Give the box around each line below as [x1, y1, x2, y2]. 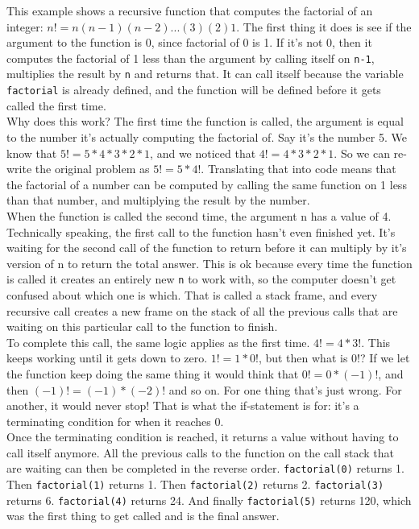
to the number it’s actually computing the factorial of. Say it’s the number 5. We [6, 128, 407, 145]
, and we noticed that [150, 144, 256, 161]
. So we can [334, 144, 390, 161]
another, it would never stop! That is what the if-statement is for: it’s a [6, 397, 359, 414]
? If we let [360, 349, 410, 366]
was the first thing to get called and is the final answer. [6, 507, 280, 524]
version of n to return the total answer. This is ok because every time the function [6, 254, 413, 271]
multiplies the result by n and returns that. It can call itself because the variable [6, 65, 404, 82]
